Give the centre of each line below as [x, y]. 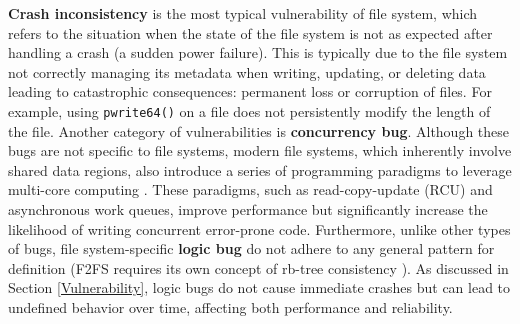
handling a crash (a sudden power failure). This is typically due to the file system [258, 52]
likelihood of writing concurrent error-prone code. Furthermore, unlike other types [259, 228]
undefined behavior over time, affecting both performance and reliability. [230, 306]
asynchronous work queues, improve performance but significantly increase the [248, 209]
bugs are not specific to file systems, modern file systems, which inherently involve [260, 150]
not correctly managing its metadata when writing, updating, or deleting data [247, 71]
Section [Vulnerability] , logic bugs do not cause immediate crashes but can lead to [259, 287]
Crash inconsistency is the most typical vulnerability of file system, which [243, 13]
